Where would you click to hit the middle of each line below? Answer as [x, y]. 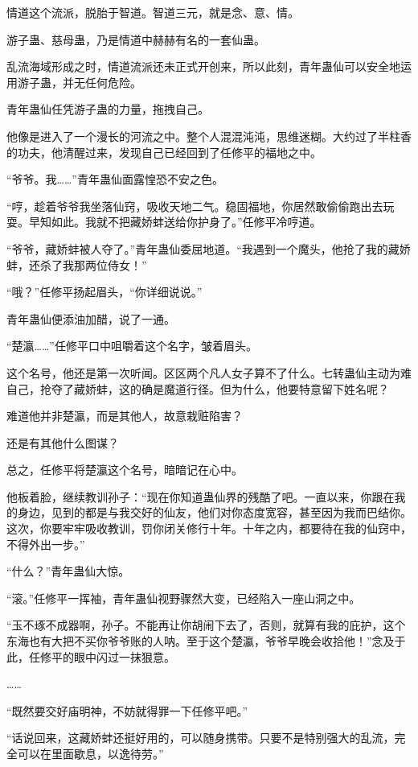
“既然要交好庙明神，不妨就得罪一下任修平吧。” [127, 710]
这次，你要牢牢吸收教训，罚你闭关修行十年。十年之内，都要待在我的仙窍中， [209, 528]
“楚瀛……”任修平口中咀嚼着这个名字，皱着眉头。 [132, 346]
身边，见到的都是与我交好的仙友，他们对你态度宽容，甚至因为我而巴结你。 [214, 512]
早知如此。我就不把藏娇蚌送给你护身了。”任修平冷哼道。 [175, 222]
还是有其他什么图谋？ [63, 442]
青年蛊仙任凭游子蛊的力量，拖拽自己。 [108, 109]
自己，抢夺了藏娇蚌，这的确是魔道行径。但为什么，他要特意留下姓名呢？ [198, 388]
